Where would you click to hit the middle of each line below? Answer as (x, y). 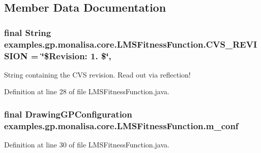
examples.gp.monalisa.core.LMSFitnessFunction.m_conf (121, 125)
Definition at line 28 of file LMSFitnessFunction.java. (87, 91)
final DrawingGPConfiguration (68, 114)
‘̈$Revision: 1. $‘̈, (76, 55)
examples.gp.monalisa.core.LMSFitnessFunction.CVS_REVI (131, 44)
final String (28, 32)
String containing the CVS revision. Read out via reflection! (97, 74)
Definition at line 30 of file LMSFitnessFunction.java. (87, 145)
